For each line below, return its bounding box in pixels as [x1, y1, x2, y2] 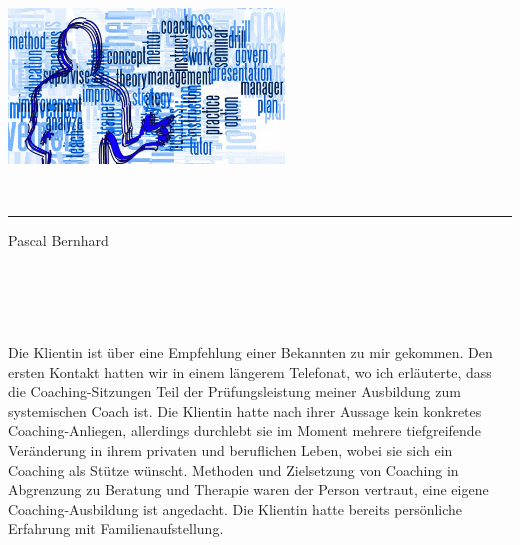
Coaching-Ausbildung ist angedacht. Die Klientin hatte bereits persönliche [8, 498, 463, 519]
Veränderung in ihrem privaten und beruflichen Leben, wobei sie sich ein [8, 440, 453, 461]
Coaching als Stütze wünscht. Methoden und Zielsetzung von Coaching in [8, 459, 459, 480]
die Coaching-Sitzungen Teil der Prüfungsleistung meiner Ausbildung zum [8, 381, 461, 402]
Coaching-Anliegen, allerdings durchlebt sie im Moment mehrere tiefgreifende [8, 420, 481, 441]
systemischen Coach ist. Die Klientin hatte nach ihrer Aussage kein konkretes [8, 400, 482, 421]
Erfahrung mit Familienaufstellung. [8, 518, 224, 539]
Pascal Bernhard [8, 230, 109, 251]
